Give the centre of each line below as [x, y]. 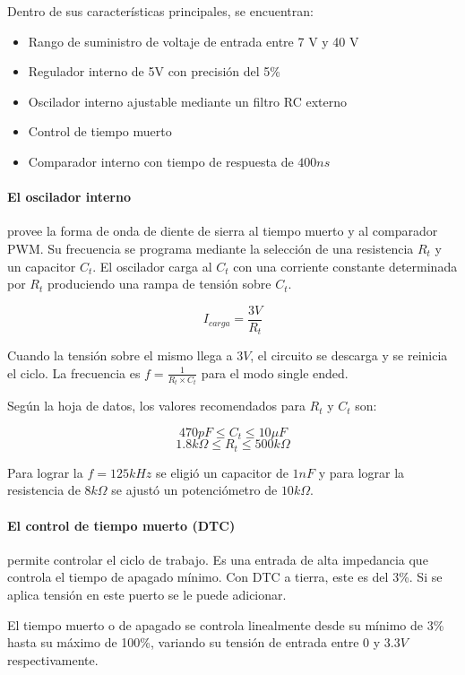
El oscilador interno [69, 197]
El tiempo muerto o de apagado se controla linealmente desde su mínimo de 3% [226, 624]
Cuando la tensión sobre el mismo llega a [120, 355]
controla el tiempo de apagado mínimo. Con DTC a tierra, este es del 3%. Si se [225, 577]
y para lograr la [362, 472]
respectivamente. [53, 659]
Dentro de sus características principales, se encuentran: [160, 11]
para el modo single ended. [275, 372]
